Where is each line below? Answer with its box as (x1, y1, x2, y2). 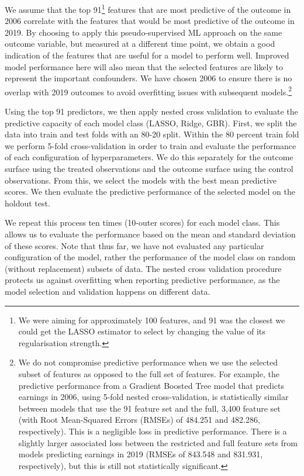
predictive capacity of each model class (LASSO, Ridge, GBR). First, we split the (5, 116, 297, 129)
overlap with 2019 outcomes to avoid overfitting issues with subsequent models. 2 (5, 84, 292, 98)
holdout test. (5, 196, 50, 209)
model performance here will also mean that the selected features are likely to (5, 60, 283, 73)
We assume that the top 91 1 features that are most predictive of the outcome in (5, 2, 291, 15)
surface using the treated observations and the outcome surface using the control (5, 163, 293, 175)
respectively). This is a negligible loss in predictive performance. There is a (18, 425, 287, 437)
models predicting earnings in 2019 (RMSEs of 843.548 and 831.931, (18, 448, 263, 460)
